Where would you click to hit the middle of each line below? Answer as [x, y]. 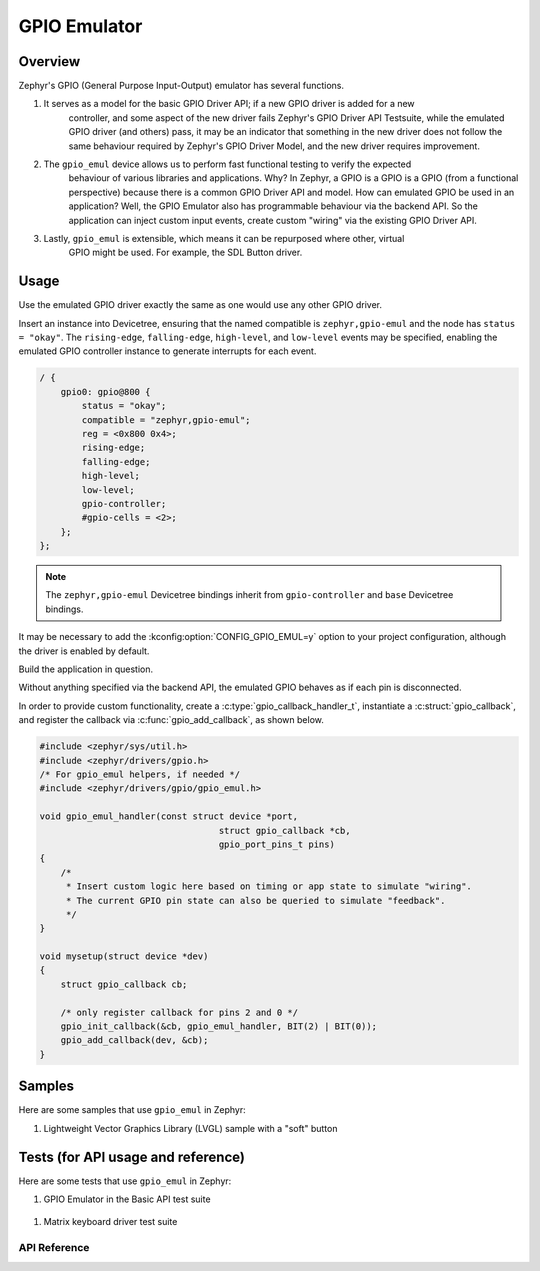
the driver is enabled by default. [84, 651]
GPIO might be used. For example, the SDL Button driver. [185, 252]
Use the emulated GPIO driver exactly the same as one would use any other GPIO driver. [200, 305]
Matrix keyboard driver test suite [110, 1222]
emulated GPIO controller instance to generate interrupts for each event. [167, 351]
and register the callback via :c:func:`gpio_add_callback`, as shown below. [171, 720]
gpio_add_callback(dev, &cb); [134, 1040]
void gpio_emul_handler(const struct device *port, [169, 816]
